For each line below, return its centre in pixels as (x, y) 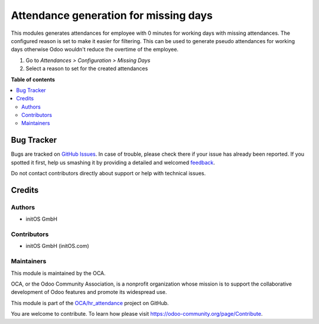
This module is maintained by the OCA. (58, 273)
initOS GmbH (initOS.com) (58, 246)
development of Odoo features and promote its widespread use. (89, 292)
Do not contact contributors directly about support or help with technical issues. (108, 174)
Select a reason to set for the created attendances (87, 68)
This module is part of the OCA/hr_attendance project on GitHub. (90, 303)
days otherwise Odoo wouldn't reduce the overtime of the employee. (95, 50)
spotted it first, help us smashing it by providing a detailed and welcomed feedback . (113, 162)
